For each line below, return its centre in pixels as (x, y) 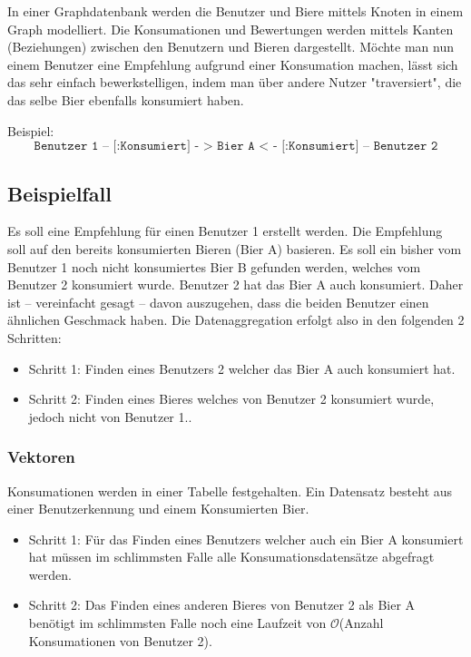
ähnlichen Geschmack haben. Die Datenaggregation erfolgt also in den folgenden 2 (236, 320)
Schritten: (34, 337)
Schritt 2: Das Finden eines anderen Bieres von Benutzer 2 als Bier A (222, 605)
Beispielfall (59, 193)
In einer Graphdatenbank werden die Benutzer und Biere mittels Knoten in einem (235, 11)
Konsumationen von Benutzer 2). (120, 640)
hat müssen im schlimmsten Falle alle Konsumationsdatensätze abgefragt (231, 557)
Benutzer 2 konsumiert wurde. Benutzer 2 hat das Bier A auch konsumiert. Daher (235, 284)
